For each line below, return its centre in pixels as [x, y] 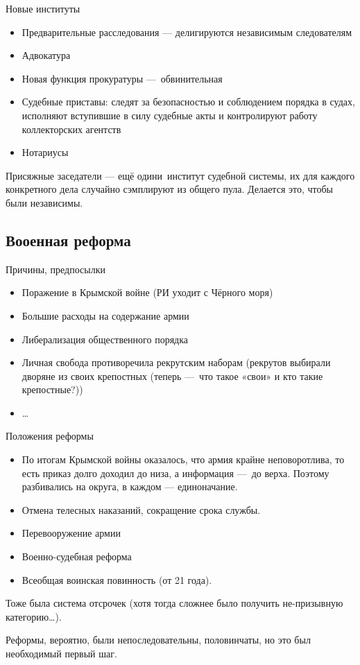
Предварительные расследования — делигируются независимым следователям [187, 32]
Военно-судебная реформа [77, 556]
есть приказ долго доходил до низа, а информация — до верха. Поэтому [175, 473]
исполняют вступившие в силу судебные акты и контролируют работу [170, 115]
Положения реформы [50, 436]
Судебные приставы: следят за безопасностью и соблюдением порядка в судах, [188, 102]
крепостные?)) [52, 389]
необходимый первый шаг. [61, 654]
